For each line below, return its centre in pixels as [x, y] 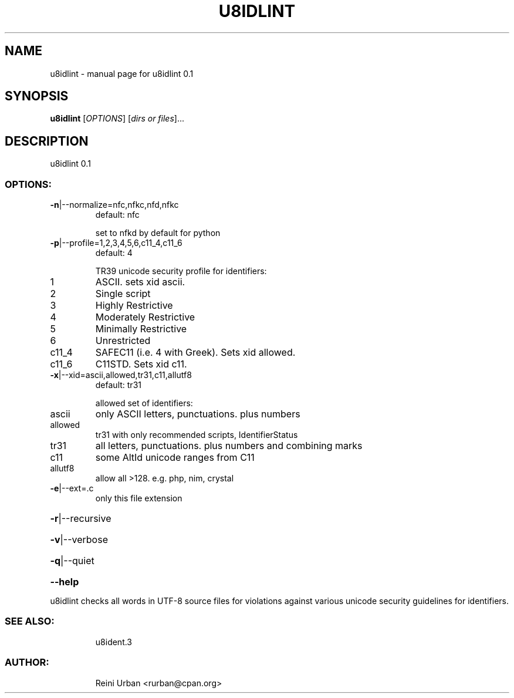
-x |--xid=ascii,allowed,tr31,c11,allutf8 [121, 375]
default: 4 [114, 253]
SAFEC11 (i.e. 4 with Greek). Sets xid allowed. [195, 353]
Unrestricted [123, 341]
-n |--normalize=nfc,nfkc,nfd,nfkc [114, 205]
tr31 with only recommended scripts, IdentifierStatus [197, 435]
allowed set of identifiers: [144, 403]
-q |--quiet [72, 561]
